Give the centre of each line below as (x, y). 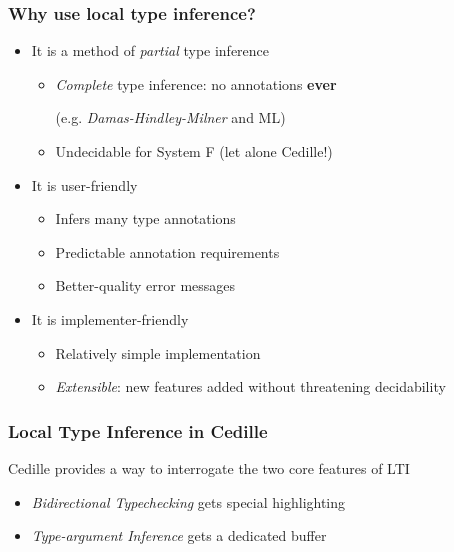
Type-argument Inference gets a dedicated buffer (179, 535)
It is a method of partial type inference (150, 50)
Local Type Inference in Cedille (138, 430)
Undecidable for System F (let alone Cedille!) (194, 151)
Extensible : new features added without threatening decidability (250, 386)
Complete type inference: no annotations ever (196, 83)
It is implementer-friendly (110, 318)
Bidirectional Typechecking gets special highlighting (188, 501)
